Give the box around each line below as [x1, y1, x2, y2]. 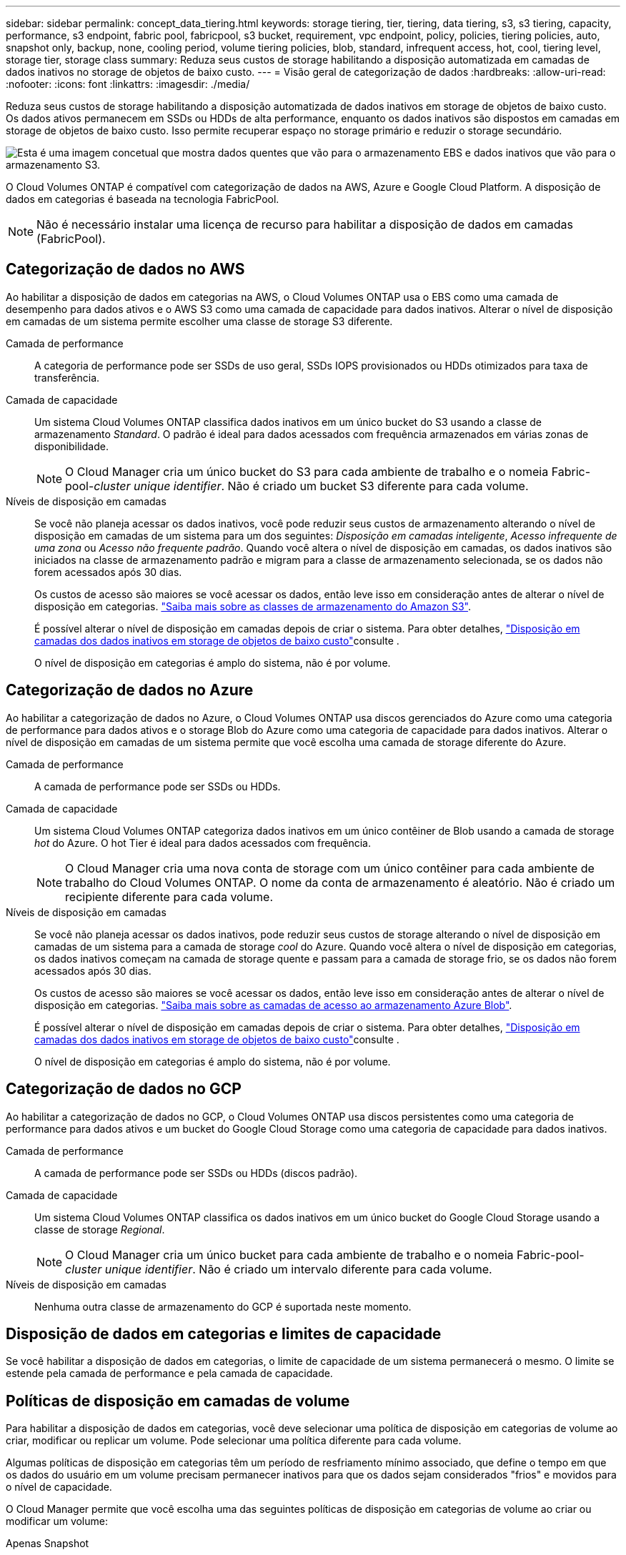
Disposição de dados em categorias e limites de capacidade [6, 1324, 442, 1343]
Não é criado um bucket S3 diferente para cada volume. [227, 478, 529, 493]
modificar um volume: [6, 1515, 108, 1528]
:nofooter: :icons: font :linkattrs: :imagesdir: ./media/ [6, 78, 250, 90]
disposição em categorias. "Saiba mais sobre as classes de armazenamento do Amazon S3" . [34, 600, 472, 612]
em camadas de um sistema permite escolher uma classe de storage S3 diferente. [6, 314, 393, 327]
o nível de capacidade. [6, 1481, 112, 1494]
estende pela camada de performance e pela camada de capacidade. [6, 1367, 333, 1380]
